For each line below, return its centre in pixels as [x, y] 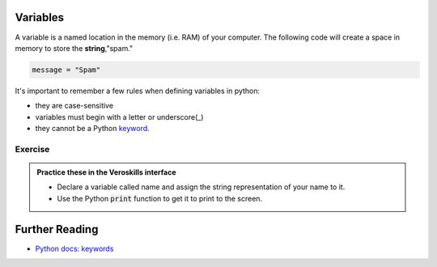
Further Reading [57, 229]
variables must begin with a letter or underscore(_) [119, 117]
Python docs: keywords [74, 248]
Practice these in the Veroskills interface [107, 172]
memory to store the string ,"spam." [74, 48]
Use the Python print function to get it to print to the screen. [160, 198]
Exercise [32, 149]
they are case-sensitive [74, 106]
